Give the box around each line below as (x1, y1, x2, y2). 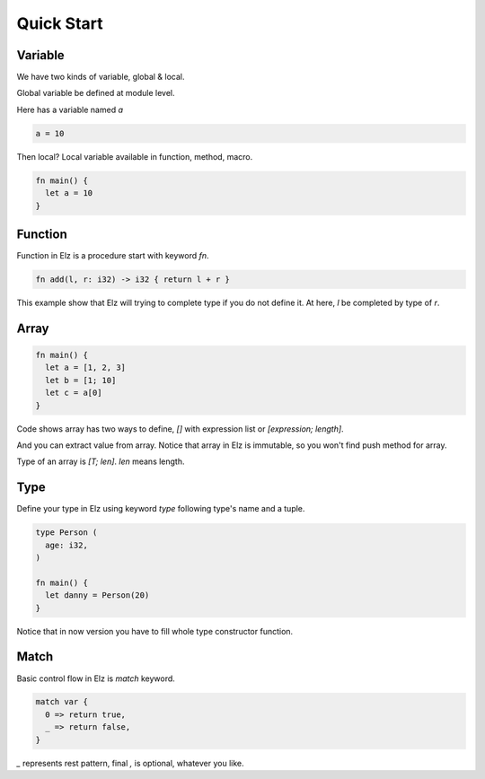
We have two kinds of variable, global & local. (16, 72, 185, 83)
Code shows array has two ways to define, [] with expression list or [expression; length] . (16, 423, 345, 434)
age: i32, (45, 539, 89, 550)
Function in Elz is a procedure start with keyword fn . (16, 250, 210, 261)
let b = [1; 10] (45, 375, 117, 385)
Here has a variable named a (16, 104, 124, 115)
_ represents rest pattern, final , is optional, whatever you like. (16, 757, 244, 768)
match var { (35, 696, 89, 707)
